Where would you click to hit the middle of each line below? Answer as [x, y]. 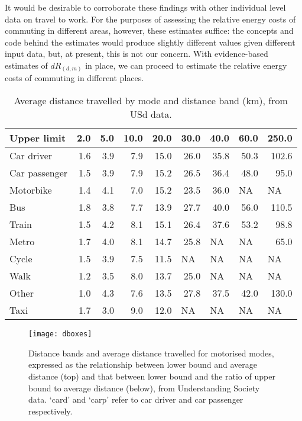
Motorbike [31, 190]
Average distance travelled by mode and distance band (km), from [151, 101]
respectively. [51, 411]
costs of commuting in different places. [74, 78]
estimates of [26, 65]
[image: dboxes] [60, 334]
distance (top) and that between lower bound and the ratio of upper [152, 376]
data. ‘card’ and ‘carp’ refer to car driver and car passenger [136, 399]
